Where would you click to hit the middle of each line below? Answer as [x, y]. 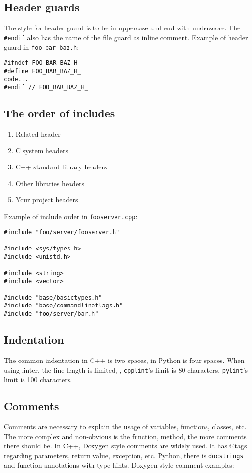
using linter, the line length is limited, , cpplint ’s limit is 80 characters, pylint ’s [126, 370]
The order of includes [59, 113]
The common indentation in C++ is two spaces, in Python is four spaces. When [124, 360]
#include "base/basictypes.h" [53, 297]
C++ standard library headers [61, 167]
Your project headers [47, 200]
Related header [38, 133]
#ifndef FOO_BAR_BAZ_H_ [43, 63]
